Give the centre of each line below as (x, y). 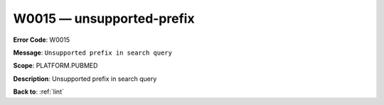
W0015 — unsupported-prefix (104, 18)
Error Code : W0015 (42, 40)
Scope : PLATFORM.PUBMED (55, 66)
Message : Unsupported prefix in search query (92, 52)
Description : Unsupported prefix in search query (85, 79)
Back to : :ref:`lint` (38, 92)
